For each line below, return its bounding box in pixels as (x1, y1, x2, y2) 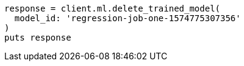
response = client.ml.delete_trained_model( (4, 4, 221, 13)
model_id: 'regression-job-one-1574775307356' (14, 13, 241, 23)
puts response (4, 33, 71, 42)
